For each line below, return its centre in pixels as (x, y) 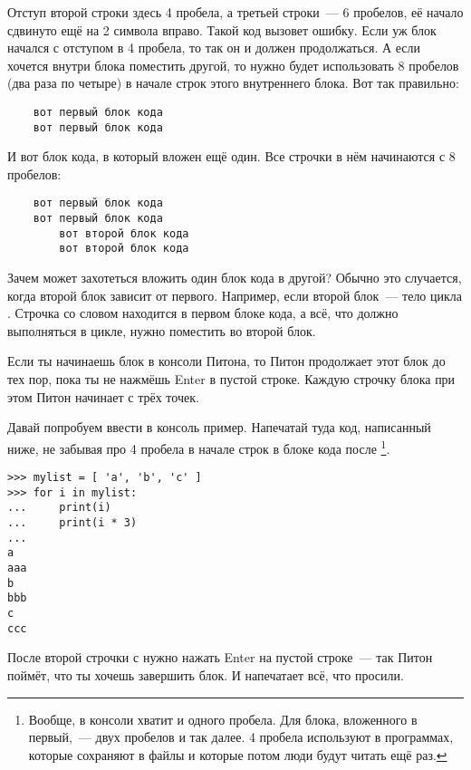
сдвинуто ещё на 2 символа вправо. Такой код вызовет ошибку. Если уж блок (222, 29)
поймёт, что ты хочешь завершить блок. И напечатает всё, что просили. (206, 674)
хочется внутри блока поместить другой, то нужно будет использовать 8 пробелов (233, 65)
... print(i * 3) (72, 523)
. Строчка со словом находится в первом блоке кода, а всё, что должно (203, 313)
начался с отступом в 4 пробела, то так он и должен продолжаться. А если (214, 48)
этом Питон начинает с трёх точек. (103, 396)
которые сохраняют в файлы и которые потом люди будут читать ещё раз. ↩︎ (238, 754)
